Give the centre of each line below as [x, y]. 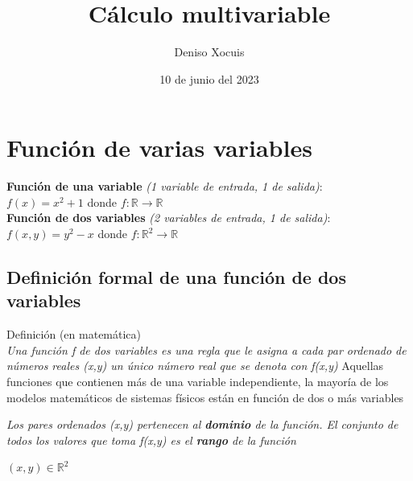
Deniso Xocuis [209, 52]
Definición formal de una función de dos [176, 277]
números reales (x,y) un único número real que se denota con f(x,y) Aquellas [195, 366]
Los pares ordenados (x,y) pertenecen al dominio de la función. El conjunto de [202, 424]
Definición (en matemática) [74, 334]
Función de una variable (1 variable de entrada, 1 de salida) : [165, 186]
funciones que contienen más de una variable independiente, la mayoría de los [198, 381]
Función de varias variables [159, 148]
